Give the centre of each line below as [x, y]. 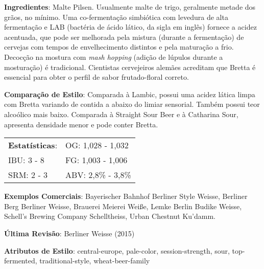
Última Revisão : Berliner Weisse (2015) [69, 233]
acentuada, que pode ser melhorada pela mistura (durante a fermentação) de [124, 37]
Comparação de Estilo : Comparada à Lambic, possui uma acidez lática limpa [130, 94]
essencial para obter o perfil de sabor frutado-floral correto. [97, 77]
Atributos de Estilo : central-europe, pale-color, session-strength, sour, [117, 250]
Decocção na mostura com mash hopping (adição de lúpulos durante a [114, 57]
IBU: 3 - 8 [26, 160]
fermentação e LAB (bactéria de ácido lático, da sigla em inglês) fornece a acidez [130, 27]
